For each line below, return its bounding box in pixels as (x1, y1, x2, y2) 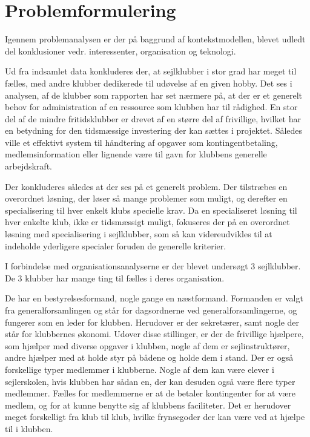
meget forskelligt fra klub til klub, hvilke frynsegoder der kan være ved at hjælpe (5, 410, 305, 423)
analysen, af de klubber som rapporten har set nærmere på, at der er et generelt (5, 88, 302, 101)
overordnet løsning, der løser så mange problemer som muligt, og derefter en (5, 192, 288, 205)
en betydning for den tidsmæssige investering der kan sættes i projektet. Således (5, 124, 303, 137)
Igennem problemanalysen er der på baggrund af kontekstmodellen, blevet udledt (5, 33, 306, 45)
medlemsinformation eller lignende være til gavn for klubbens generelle (5, 148, 267, 160)
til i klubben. (5, 422, 53, 435)
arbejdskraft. (5, 160, 52, 172)
